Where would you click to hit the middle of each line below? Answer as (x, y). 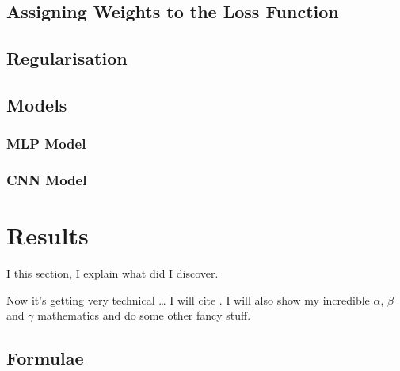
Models (37, 104)
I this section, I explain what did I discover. (112, 273)
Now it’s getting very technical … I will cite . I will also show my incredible (188, 299)
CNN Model (47, 180)
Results (48, 235)
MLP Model (46, 144)
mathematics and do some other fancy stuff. (144, 315)
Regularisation (67, 58)
